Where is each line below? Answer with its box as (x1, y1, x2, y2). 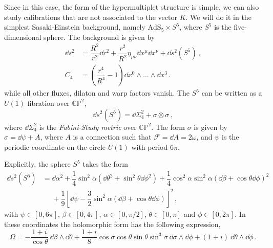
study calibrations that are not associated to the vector (4, 11, 177, 22)
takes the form (82, 159, 128, 169)
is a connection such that (73, 131, 152, 142)
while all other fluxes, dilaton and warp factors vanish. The (4, 87, 190, 98)
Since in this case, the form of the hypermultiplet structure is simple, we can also (4, 2, 259, 12)
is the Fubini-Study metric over (39, 121, 137, 132)
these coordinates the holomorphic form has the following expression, (4, 218, 221, 229)
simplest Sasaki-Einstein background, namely (4, 21, 145, 32)
